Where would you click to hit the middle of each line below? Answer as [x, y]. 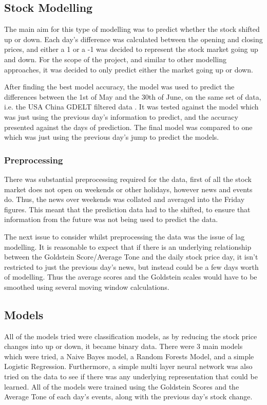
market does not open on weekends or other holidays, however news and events [128, 189]
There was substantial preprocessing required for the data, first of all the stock [128, 179]
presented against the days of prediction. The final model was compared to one [128, 127]
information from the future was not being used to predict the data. [111, 219]
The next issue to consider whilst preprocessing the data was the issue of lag [125, 236]
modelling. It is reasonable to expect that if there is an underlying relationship [128, 246]
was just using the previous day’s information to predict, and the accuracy [121, 116]
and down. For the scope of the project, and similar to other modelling [115, 59]
